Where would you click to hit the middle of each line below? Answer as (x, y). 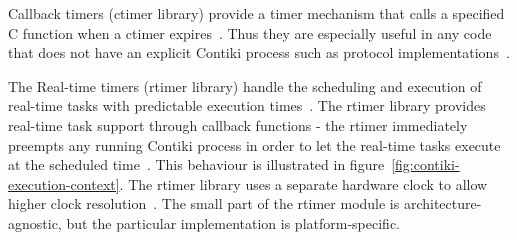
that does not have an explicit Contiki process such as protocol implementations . (259, 52)
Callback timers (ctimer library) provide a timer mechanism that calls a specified (256, 13)
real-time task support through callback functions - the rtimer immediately (238, 124)
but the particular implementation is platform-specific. (233, 222)
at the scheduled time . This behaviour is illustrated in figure (196, 164)
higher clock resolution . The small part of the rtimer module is (204, 203)
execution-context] (64, 183)
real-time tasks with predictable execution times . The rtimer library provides (247, 105)
